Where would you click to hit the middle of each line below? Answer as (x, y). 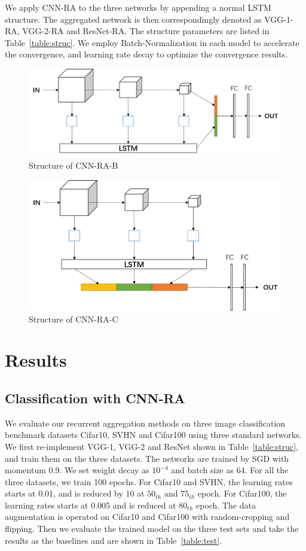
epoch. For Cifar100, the (242, 493)
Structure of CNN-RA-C (74, 319)
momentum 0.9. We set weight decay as (77, 470)
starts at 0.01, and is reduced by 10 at (75, 493)
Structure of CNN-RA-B (74, 165)
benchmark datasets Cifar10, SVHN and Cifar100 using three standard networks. (153, 435)
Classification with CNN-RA (95, 398)
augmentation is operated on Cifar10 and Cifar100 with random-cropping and (147, 517)
